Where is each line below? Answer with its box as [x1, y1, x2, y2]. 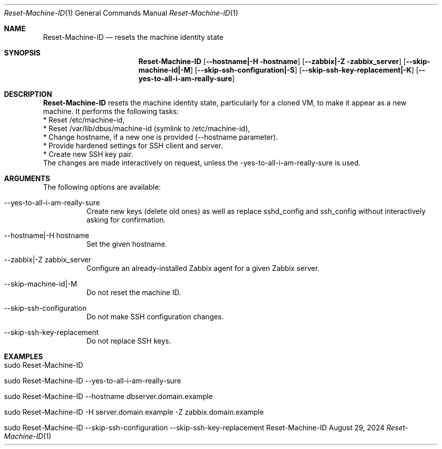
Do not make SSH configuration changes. [86, 312, 224, 321]
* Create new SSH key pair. [43, 150, 133, 158]
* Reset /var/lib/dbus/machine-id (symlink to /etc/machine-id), [43, 124, 250, 133]
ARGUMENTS [4, 174, 50, 183]
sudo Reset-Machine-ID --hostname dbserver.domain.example [4, 392, 213, 401]
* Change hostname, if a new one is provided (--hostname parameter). [43, 133, 278, 141]
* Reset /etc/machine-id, [43, 116, 125, 124]
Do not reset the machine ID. [86, 288, 181, 297]
